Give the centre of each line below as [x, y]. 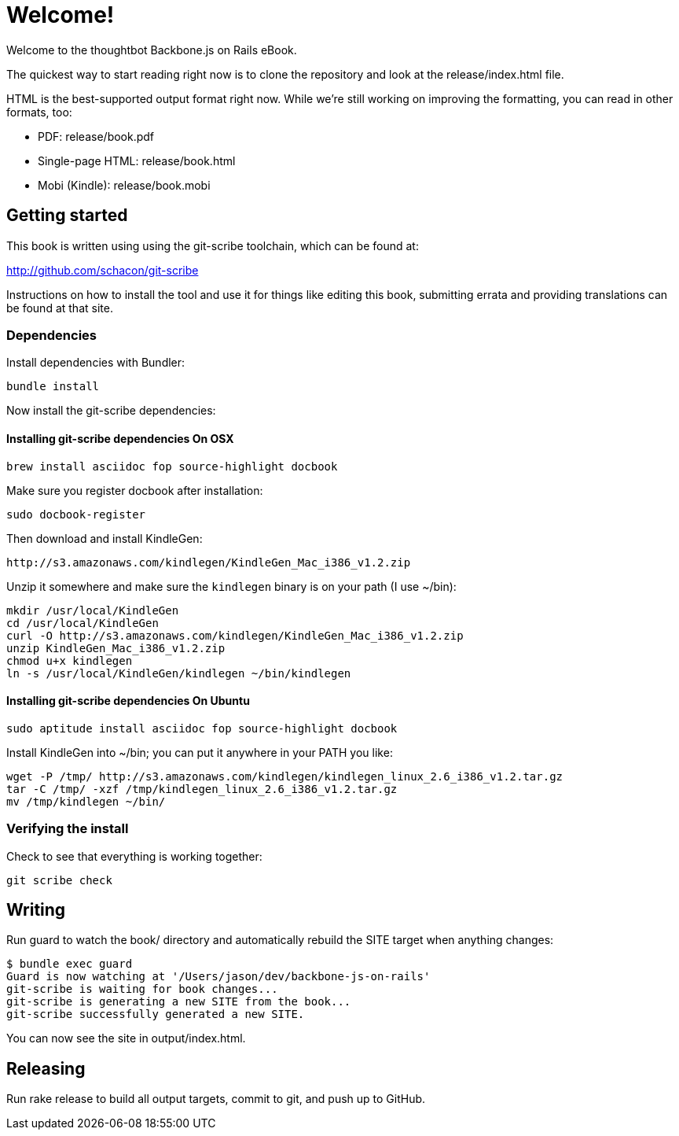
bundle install [53, 387]
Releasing [46, 1068]
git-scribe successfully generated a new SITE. [156, 1014]
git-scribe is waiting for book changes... [142, 989]
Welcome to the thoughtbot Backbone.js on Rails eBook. [152, 50]
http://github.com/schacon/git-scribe [103, 270]
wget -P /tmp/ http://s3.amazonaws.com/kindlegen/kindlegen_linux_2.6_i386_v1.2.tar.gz [285, 776]
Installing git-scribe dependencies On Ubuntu [128, 701]
